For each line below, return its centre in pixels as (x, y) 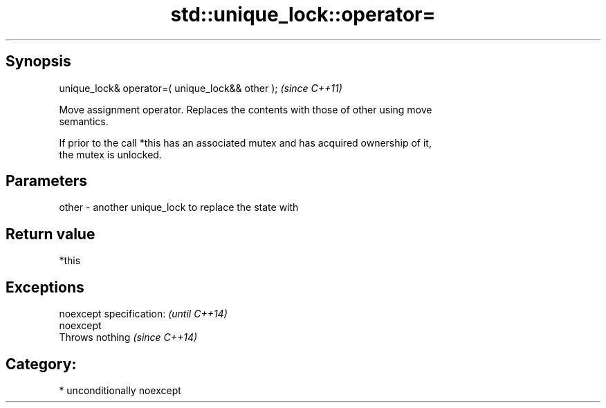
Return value (50, 234)
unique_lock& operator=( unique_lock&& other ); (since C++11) (201, 88)
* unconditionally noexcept (120, 390)
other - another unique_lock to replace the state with (179, 207)
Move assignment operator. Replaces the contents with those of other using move (246, 109)
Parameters (46, 181)
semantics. (84, 121)
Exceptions (45, 287)
